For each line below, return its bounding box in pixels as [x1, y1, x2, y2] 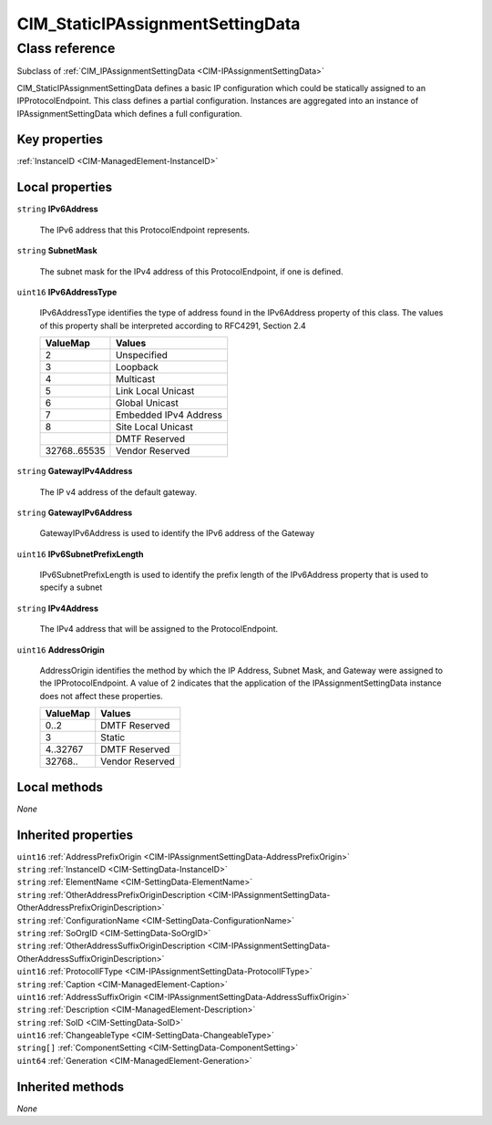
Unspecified [115, 349, 169, 362]
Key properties [16, 132, 104, 148]
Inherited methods [16, 1079, 125, 1094]
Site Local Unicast [115, 420, 193, 433]
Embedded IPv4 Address [115, 408, 223, 421]
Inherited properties [16, 827, 134, 842]
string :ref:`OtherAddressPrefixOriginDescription [16, 889, 206, 900]
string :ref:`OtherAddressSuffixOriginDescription [16, 940, 206, 952]
